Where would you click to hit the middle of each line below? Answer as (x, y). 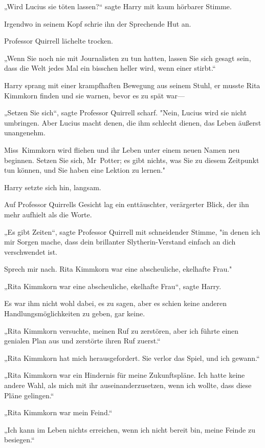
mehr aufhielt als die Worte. (48, 214)
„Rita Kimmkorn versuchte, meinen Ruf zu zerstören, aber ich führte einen (122, 330)
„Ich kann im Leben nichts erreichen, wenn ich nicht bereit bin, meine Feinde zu (130, 429)
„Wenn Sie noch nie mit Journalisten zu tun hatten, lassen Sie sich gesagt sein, (128, 58)
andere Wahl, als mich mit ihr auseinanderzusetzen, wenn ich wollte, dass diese (128, 385)
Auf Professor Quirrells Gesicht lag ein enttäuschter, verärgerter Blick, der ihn (127, 204)
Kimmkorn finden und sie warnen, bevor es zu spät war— (95, 95)
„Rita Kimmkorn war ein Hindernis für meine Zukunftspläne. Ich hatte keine (125, 375)
